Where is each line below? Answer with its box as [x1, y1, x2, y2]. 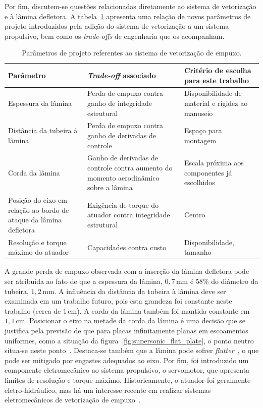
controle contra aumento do [87, 162, 173, 173]
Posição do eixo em [8, 195, 67, 205]
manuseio [184, 107, 213, 118]
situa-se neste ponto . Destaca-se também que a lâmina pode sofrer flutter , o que [5, 345, 259, 356]
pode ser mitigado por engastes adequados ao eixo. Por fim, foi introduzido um [5, 355, 249, 365]
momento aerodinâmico [87, 172, 160, 183]
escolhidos [184, 177, 215, 188]
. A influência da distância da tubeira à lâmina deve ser [54, 285, 226, 296]
